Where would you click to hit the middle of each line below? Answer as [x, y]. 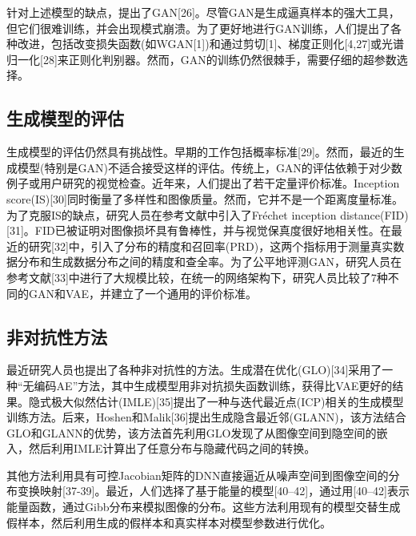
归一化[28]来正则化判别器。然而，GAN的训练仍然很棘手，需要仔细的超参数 [202, 59]
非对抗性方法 [57, 336]
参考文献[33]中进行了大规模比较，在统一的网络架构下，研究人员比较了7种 [197, 277]
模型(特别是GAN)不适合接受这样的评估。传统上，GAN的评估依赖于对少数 [210, 167]
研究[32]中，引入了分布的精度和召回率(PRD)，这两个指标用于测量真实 [211, 246]
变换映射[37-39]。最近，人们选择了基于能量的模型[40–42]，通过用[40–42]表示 [214, 491]
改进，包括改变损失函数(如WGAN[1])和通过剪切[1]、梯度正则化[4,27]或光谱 [211, 44]
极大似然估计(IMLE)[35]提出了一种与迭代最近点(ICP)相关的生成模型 [227, 401]
